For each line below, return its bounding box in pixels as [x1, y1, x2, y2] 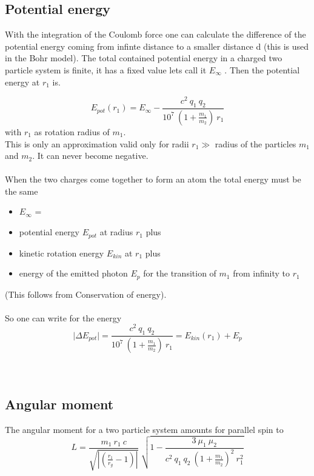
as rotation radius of [34, 125, 110, 138]
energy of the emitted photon [19, 267, 128, 280]
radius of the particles [215, 137, 296, 150]
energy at [5, 75, 40, 88]
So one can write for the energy [5, 311, 122, 324]
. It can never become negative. [32, 149, 149, 162]
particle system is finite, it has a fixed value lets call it [5, 63, 207, 76]
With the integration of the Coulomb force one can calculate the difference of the [5, 28, 306, 41]
